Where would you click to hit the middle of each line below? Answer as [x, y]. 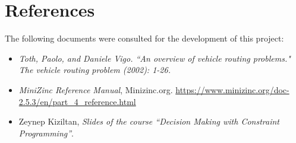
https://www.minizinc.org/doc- [232, 89]
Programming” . [46, 133]
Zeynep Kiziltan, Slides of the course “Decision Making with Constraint [149, 121]
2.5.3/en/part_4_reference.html [77, 101]
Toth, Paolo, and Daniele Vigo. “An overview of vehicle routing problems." [155, 58]
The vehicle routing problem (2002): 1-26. [95, 70]
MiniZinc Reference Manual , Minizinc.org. [96, 89]
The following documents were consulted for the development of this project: [144, 38]
